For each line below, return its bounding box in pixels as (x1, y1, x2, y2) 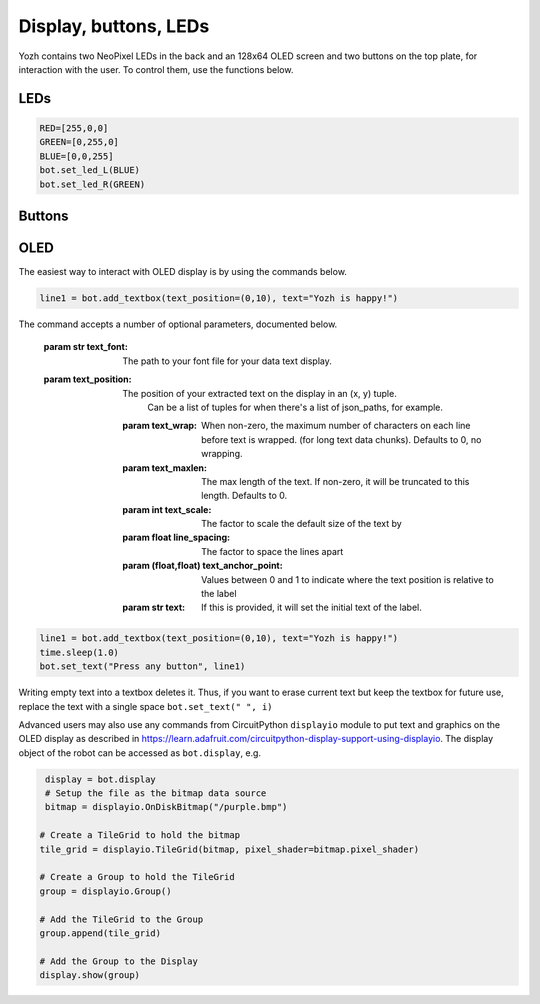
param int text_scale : (122, 503, 212, 515)
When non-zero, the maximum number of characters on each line (201, 420, 471, 432)
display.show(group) (39, 970, 140, 981)
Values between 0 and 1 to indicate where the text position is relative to (201, 573, 494, 585)
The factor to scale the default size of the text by (201, 518, 402, 530)
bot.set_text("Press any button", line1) (39, 661, 246, 672)
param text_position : (43, 373, 132, 385)
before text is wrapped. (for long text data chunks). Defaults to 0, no (201, 433, 482, 445)
